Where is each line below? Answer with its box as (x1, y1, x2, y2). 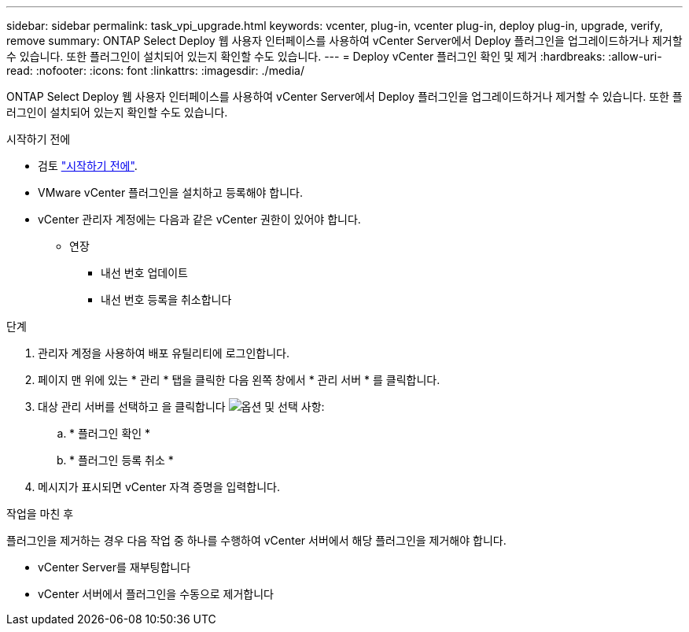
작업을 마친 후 (6, 507, 74, 520)
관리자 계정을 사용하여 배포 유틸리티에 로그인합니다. (38, 346, 289, 360)
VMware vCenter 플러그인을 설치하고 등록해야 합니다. (38, 186, 304, 199)
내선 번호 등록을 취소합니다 (101, 293, 232, 306)
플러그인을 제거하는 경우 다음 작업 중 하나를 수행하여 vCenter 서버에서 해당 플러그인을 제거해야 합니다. (6, 534, 507, 547)
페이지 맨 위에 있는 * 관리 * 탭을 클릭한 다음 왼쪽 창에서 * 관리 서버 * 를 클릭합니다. (38, 373, 440, 386)
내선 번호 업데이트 (101, 266, 188, 279)
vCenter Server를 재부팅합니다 (38, 560, 191, 574)
